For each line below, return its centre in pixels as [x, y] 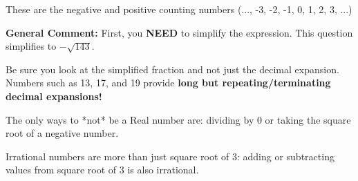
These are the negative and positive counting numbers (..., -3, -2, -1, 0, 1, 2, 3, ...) [179, 9]
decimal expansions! [54, 96]
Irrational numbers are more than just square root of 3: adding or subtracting [170, 156]
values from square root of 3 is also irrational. [102, 170]
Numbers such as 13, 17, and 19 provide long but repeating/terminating [168, 83]
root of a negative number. [62, 133]
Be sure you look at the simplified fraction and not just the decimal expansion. [172, 69]
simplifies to [31, 46]
